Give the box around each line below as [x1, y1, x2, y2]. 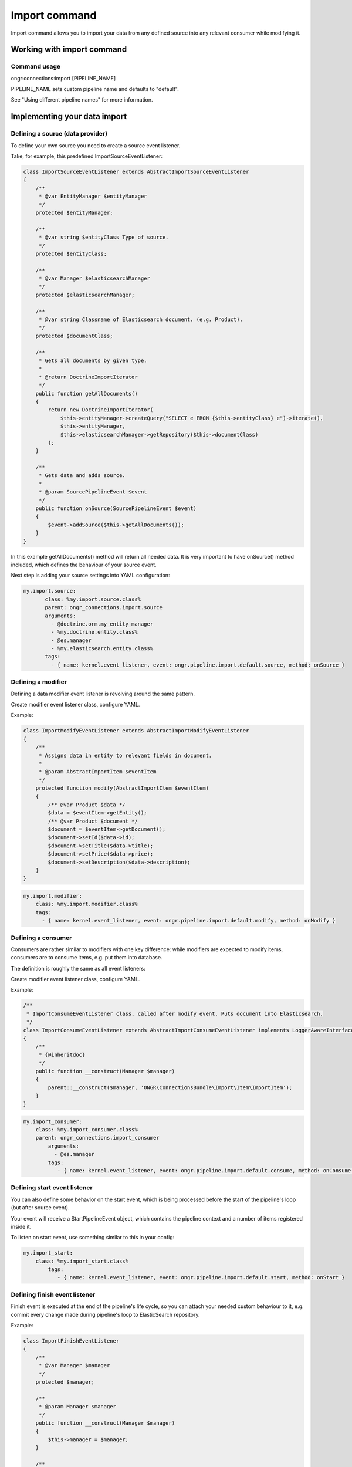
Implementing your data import [11, 111, 127, 121]
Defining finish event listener [11, 1290, 96, 1299]
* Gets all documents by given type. [38, 357, 147, 364]
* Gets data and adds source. [38, 472, 126, 479]
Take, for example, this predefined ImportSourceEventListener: [11, 153, 163, 160]
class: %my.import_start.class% [35, 1258, 129, 1265]
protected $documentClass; [35, 332, 114, 339]
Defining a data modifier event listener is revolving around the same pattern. [11, 690, 195, 697]
